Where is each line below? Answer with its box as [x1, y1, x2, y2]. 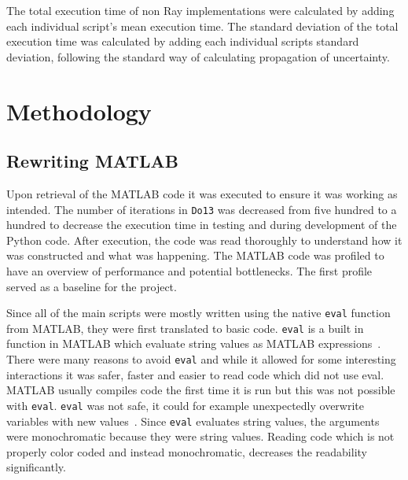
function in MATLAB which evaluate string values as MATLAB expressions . [6, 335, 381, 352]
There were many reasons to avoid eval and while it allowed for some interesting [6, 351, 396, 367]
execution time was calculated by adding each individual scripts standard [6, 33, 359, 50]
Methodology [6, 94, 152, 127]
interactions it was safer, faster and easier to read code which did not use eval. [6, 366, 384, 382]
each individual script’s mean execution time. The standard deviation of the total [6, 17, 399, 34]
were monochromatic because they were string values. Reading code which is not [6, 428, 395, 445]
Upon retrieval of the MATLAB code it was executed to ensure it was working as [6, 185, 398, 201]
